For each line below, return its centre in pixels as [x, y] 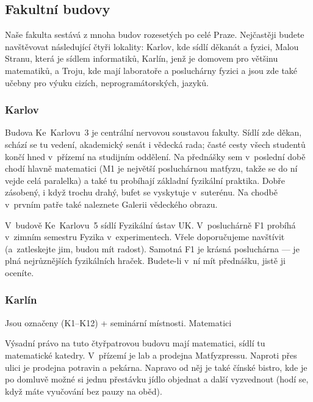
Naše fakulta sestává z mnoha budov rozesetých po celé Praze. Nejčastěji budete [155, 35]
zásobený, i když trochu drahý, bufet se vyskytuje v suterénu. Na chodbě [141, 192]
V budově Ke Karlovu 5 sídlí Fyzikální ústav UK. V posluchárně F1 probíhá [150, 225]
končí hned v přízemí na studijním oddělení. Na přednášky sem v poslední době [155, 156]
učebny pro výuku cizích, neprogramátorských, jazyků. [107, 82]
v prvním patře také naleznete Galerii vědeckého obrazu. [111, 204]
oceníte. [20, 272]
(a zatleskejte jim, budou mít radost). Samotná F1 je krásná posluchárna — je [152, 248]
